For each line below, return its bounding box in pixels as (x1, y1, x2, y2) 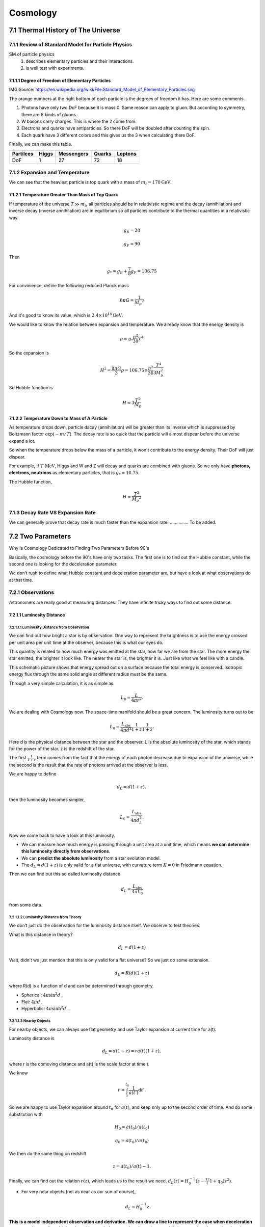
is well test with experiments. (26, 65, 84, 71)
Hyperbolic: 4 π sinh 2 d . (21, 1005, 69, 1012)
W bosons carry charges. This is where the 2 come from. (21, 118, 137, 125)
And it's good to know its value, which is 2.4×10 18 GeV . (9, 312, 124, 319)
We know (9, 1070, 28, 1076)
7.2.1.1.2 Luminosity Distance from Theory (9, 914, 82, 920)
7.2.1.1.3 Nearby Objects (9, 1018, 51, 1023)
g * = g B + (107, 268, 128, 275)
